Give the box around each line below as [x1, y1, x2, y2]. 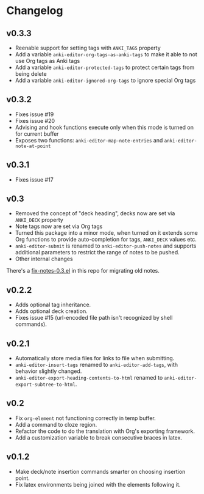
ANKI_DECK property [15, 216, 64, 224]
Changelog [6, 4, 63, 18]
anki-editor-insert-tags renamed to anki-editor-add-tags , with [15, 361, 178, 369]
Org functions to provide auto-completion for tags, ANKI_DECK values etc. [15, 236, 197, 243]
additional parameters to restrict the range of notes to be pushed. [15, 249, 180, 256]
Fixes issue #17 [15, 175, 54, 183]
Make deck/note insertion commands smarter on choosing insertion [15, 468, 186, 475]
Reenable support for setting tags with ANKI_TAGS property [15, 44, 161, 51]
